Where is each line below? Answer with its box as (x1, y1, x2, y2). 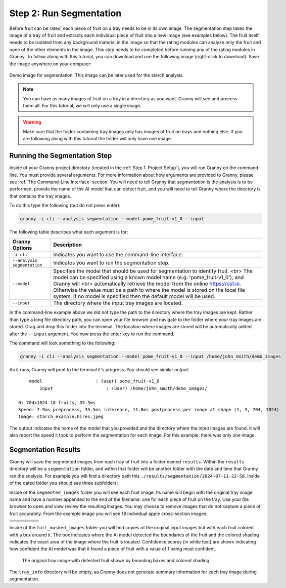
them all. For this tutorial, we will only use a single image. (23, 103, 141, 109)
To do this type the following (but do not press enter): (9, 203, 121, 209)
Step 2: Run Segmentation (9, 8, 122, 19)
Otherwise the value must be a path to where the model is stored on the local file (53, 287, 245, 294)
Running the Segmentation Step (9, 151, 112, 160)
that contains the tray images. (9, 193, 72, 199)
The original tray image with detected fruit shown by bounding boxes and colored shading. (22, 557, 211, 563)
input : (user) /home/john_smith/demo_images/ (39, 385, 208, 391)
